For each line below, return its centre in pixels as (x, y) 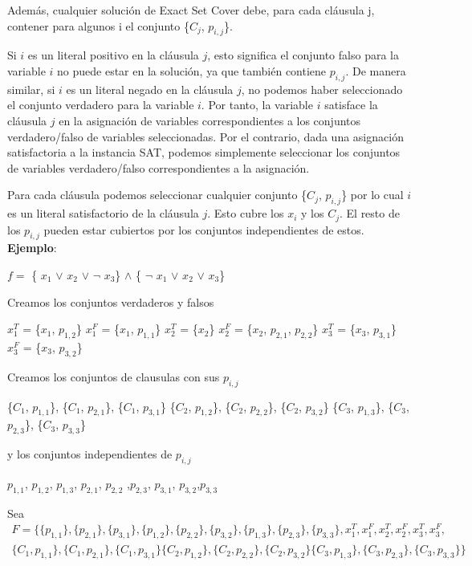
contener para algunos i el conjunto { (98, 25)
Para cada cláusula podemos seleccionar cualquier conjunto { (157, 195)
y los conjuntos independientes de (90, 454)
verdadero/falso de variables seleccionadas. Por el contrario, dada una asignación (205, 136)
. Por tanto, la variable (257, 105)
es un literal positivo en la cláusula (113, 55)
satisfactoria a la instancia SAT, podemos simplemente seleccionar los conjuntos (204, 152)
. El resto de (369, 213)
